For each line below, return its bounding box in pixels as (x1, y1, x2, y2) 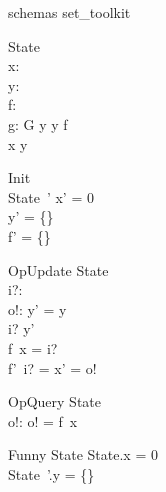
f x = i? (8, 337, 58, 358)
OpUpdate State (8, 259, 109, 280)
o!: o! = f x (8, 410, 78, 431)
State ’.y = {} (8, 463, 95, 484)
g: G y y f (8, 113, 68, 134)
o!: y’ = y (8, 298, 67, 319)
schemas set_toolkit (8, 2, 131, 22)
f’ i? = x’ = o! (8, 357, 97, 378)
